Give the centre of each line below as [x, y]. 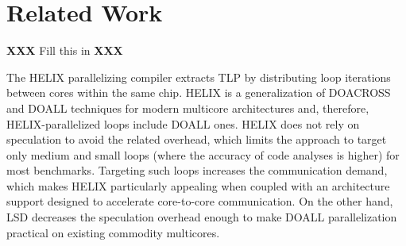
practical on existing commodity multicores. [113, 232]
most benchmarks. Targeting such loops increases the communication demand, [197, 170]
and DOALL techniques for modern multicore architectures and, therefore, [188, 108]
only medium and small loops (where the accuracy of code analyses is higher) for [203, 154]
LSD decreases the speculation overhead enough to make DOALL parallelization [202, 217]
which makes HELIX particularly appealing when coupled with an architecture [198, 185]
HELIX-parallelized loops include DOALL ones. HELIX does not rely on [183, 123]
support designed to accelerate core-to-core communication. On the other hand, [200, 201]
